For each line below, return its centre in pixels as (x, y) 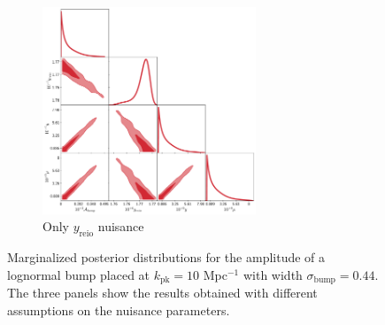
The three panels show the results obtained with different (162, 293)
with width (273, 274)
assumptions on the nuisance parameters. (119, 310)
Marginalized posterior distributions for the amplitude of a (166, 257)
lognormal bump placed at (79, 274)
